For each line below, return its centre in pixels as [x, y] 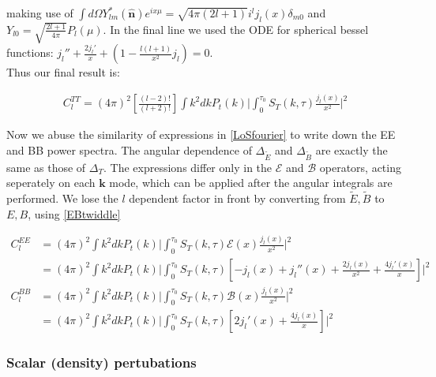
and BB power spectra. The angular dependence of [129, 149]
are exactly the [351, 149]
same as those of [46, 167]
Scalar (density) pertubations [101, 362]
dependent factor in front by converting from [237, 198]
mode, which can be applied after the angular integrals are [251, 183]
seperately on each [51, 183]
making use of [40, 13]
